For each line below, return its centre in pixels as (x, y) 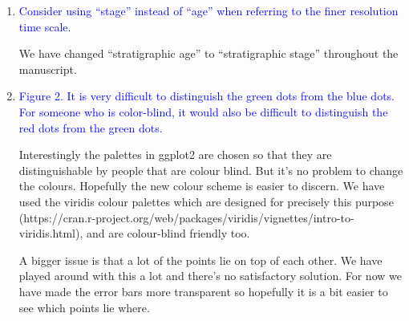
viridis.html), (51, 233)
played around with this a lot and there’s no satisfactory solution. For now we (210, 276)
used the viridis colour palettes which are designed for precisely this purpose (206, 201)
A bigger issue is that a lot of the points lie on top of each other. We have (200, 260)
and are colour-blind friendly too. (168, 233)
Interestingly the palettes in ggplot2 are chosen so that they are (175, 154)
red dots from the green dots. (91, 127)
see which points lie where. (84, 307)
